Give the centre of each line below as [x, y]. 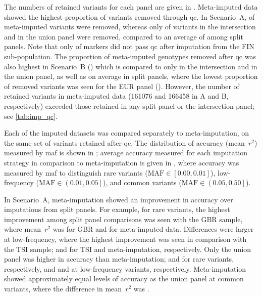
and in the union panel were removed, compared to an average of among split [124, 36]
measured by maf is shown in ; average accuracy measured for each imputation [126, 153]
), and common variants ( [142, 182]
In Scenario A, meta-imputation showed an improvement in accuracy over [119, 199]
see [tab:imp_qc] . [31, 116]
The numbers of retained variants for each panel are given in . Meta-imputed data [131, 7]
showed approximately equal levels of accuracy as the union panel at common [124, 279]
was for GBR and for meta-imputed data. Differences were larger [153, 229]
